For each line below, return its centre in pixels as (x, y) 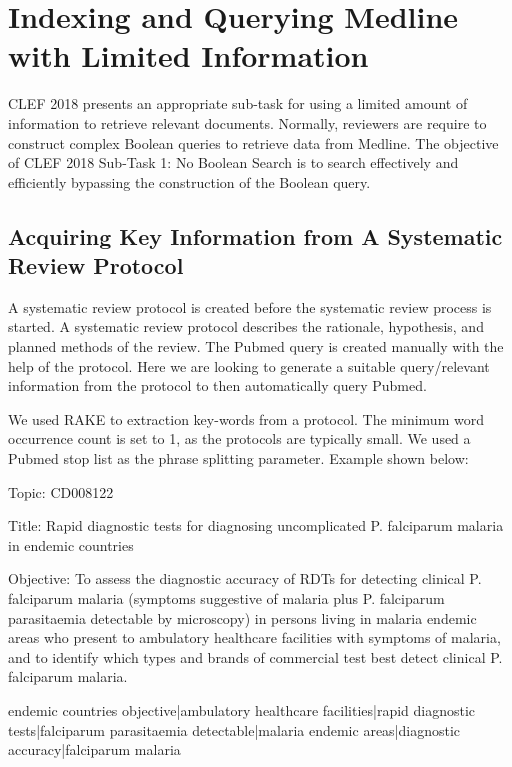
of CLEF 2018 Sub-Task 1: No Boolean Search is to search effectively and (233, 162)
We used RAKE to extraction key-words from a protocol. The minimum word (246, 418)
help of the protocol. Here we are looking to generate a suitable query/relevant (249, 365)
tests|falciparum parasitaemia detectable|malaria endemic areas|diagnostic (234, 729)
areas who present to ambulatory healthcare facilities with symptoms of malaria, (254, 637)
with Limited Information (188, 55)
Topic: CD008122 (61, 491)
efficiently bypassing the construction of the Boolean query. (189, 181)
